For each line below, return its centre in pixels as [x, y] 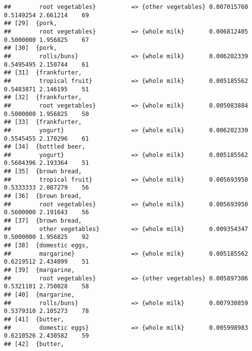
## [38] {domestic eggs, [46, 246]
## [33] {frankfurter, [43, 122]
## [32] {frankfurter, [43, 97]
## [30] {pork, [31, 48]
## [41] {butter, [34, 319]
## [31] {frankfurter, [43, 73]
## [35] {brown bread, [43, 172]
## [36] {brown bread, [43, 196]
